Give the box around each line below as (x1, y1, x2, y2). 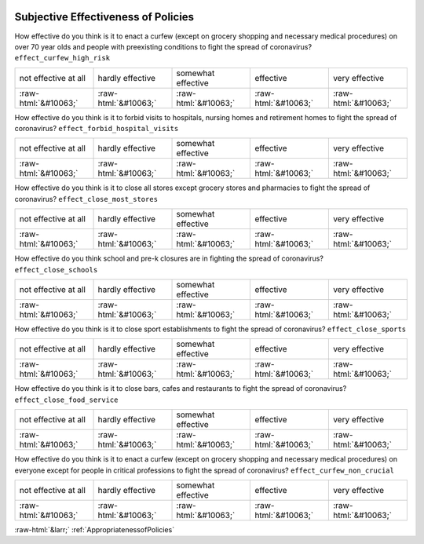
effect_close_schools (14, 265, 98, 274)
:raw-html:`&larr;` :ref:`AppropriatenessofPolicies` (14, 524, 175, 534)
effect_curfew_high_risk (14, 53, 110, 63)
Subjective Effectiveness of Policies (14, 10, 195, 24)
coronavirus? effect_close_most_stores (14, 194, 159, 203)
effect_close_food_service (14, 395, 119, 404)
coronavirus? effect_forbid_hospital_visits (14, 124, 179, 133)
